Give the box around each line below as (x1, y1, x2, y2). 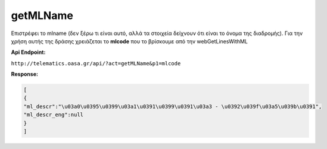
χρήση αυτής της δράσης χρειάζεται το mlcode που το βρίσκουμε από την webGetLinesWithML (11, 37, 248, 45)
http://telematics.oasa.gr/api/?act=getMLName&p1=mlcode (11, 60, 181, 66)
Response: (11, 71, 39, 78)
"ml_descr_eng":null (23, 112, 83, 118)
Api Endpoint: (11, 49, 46, 56)
